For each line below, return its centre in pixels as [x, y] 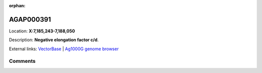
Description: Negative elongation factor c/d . [54, 40]
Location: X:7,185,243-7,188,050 [42, 31]
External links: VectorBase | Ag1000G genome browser [64, 49]
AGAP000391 [30, 19]
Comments [22, 61]
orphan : [17, 6]
